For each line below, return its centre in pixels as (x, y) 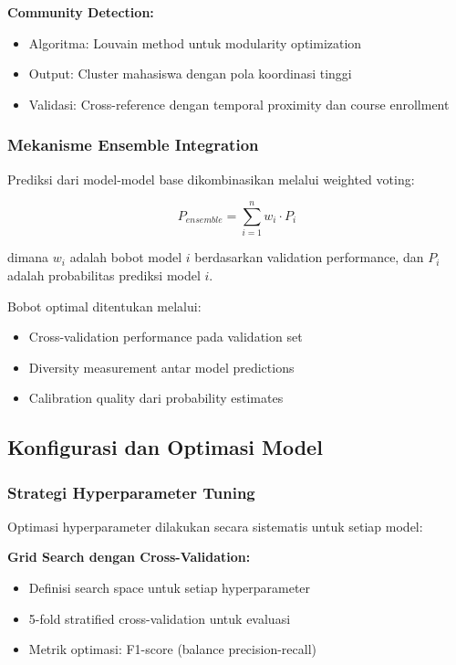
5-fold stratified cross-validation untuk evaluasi (160, 618)
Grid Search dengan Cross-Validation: (129, 557)
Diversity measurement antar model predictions (161, 367)
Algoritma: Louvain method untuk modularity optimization (195, 42)
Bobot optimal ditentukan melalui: (104, 306)
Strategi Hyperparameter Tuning (131, 492)
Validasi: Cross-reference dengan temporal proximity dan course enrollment (239, 104)
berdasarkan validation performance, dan (309, 257)
